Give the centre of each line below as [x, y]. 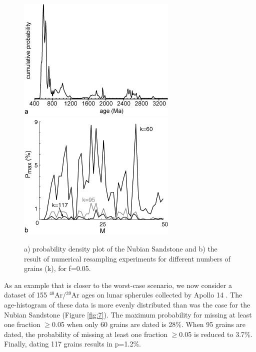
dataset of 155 [26, 295]
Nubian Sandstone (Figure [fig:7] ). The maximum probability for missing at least [128, 314]
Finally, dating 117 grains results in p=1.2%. [72, 344]
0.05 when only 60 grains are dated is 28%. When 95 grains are [149, 324]
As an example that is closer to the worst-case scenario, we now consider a [118, 285]
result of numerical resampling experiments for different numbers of [127, 258]
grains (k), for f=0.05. [57, 268]
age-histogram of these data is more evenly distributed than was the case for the [127, 304]
